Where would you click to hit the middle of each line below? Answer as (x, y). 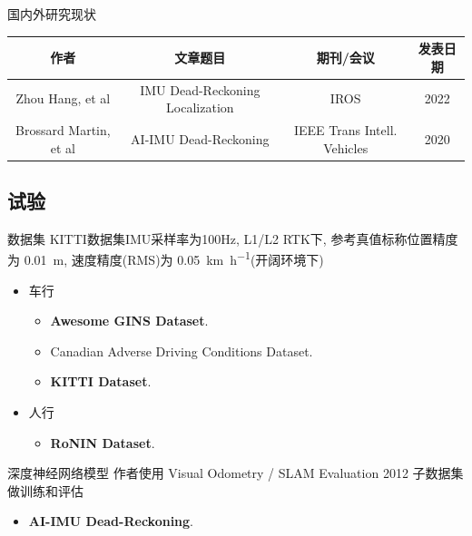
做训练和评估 (45, 490)
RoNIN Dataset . (103, 442)
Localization (200, 107)
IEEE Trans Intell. (345, 129)
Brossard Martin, (63, 129)
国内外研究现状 (52, 14)
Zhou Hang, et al (63, 98)
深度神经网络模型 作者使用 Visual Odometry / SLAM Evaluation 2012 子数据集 (236, 473)
